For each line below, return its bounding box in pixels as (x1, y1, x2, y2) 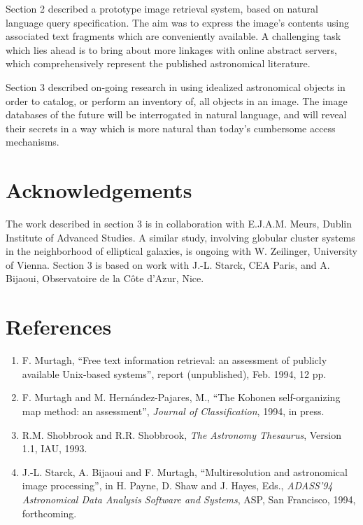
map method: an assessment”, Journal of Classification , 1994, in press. (22, 403, 325, 418)
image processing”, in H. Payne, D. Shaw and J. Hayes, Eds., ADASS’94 (22, 478, 333, 493)
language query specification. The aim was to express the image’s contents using (6, 15, 349, 29)
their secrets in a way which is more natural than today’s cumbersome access (6, 120, 336, 135)
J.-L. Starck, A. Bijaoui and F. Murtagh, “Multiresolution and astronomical (22, 464, 348, 479)
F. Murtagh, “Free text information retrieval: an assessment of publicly (22, 353, 327, 367)
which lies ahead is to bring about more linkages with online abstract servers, (6, 42, 337, 57)
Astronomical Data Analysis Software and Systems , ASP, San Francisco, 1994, (22, 491, 356, 506)
